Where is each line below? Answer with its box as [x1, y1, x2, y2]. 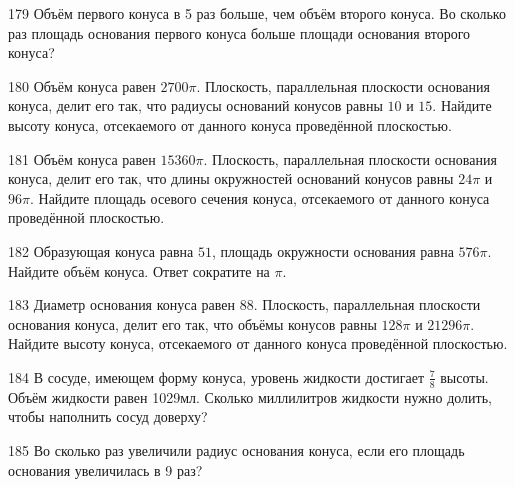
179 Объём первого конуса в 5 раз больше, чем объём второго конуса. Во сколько [8, 3, 506, 23]
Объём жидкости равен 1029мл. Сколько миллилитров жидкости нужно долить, [8, 386, 492, 407]
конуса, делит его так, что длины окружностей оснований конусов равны [8, 168, 454, 189]
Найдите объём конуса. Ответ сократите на [8, 260, 270, 281]
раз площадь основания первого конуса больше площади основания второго [8, 22, 471, 43]
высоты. [440, 366, 489, 387]
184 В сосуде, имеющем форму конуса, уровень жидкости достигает [8, 366, 424, 387]
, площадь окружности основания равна [211, 240, 454, 261]
